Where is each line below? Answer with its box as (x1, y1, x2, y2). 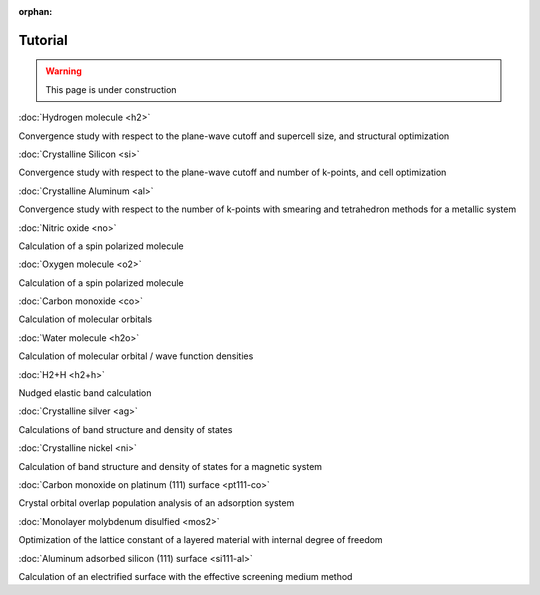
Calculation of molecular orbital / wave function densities (18, 350, 254, 362)
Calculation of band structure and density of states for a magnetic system (18, 460, 323, 472)
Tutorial (18, 31, 69, 49)
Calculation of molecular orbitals (18, 313, 153, 325)
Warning (45, 65, 82, 77)
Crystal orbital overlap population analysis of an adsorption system (18, 497, 295, 509)
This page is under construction (45, 83, 177, 95)
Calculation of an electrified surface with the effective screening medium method (18, 570, 353, 582)
